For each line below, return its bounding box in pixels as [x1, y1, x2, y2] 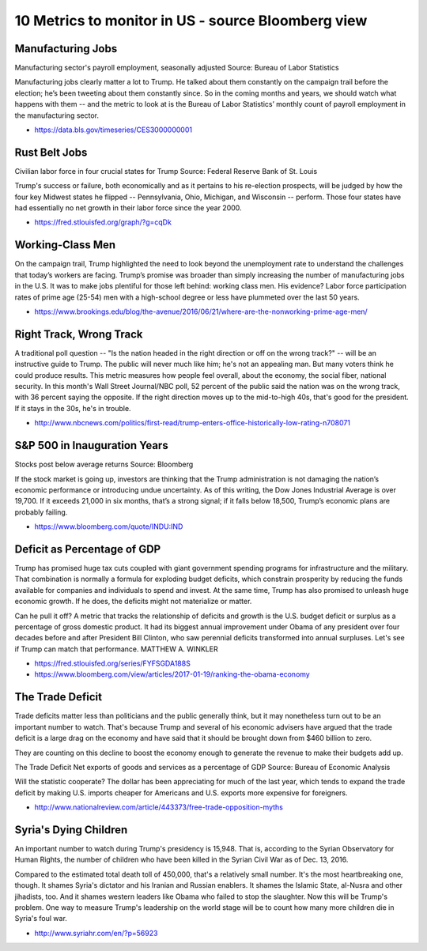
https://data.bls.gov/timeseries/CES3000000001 [34, 125, 193, 134]
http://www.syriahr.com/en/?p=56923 [34, 928, 158, 938]
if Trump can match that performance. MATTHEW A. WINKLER [14, 644, 218, 654]
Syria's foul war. [14, 914, 67, 923]
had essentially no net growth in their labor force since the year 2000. [14, 203, 242, 213]
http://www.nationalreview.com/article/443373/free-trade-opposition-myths [34, 802, 284, 812]
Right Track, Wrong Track [14, 327, 143, 341]
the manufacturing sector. [14, 111, 99, 120]
